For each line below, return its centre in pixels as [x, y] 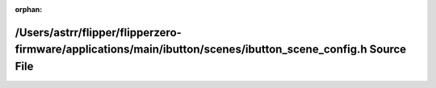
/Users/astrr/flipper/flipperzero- [98, 32]
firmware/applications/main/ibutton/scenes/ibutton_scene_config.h [191, 50]
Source [388, 50]
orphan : [29, 9]
